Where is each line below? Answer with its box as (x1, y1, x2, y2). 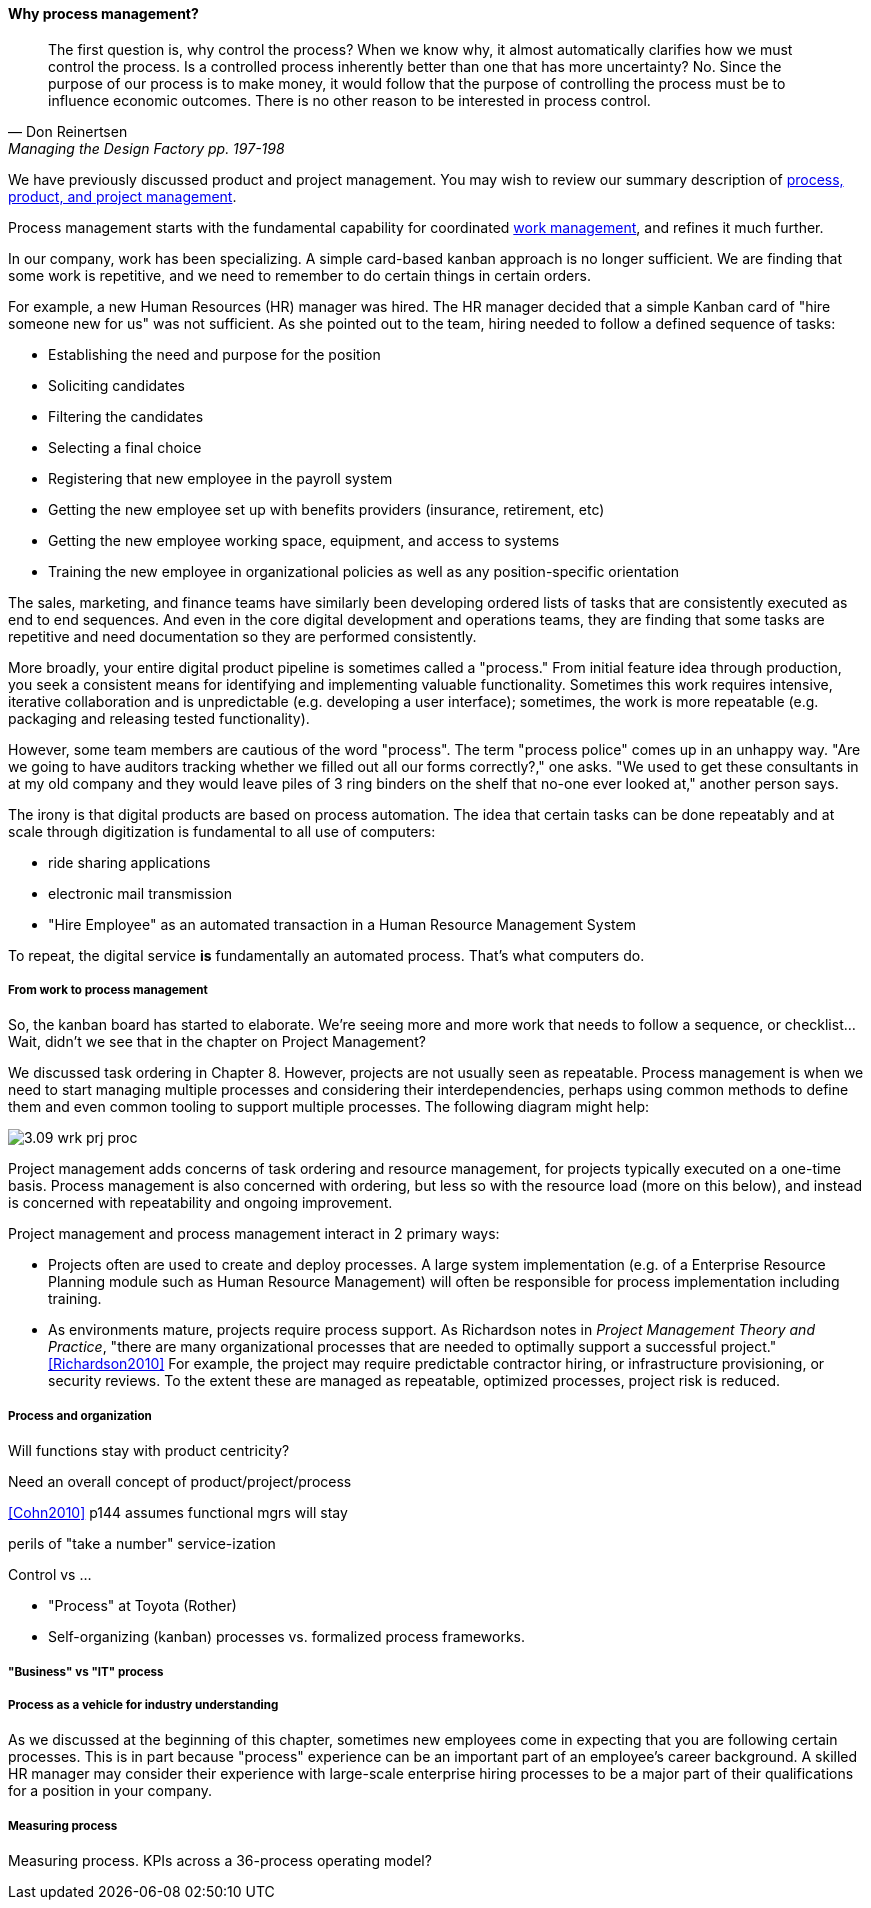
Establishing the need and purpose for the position (48, 345, 381, 363)
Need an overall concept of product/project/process (8, 1473, 352, 1491)
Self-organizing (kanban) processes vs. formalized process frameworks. (48, 1628, 526, 1646)
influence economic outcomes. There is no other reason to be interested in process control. (48, 91, 651, 109)
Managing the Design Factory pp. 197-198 (8, 139, 285, 157)
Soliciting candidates (48, 376, 185, 394)
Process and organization (8, 1408, 152, 1423)
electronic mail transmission (48, 884, 233, 902)
